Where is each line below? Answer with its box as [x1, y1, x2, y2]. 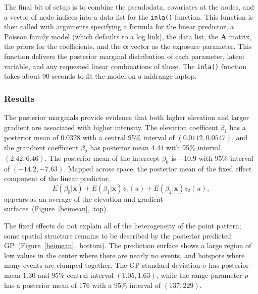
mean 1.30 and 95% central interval [4, 270, 114, 280]
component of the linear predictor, [4, 173, 110, 184]
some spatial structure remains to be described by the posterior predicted [4, 230, 231, 241]
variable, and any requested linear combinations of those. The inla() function [4, 61, 247, 71]
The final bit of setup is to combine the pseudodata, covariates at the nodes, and [4, 2, 254, 12]
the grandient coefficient [4, 142, 79, 153]
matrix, [229, 31, 252, 41]
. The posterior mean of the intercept [44, 152, 160, 163]
